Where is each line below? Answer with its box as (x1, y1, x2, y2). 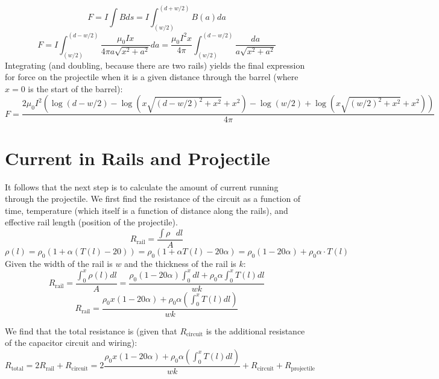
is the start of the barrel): (28, 82, 123, 95)
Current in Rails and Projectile (5, 145, 270, 170)
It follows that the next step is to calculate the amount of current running (5, 180, 279, 193)
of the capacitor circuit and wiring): (5, 336, 137, 349)
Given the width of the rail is (5, 257, 113, 269)
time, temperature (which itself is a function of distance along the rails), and (5, 204, 288, 216)
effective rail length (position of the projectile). (5, 216, 178, 228)
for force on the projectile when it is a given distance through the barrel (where (5, 70, 298, 83)
